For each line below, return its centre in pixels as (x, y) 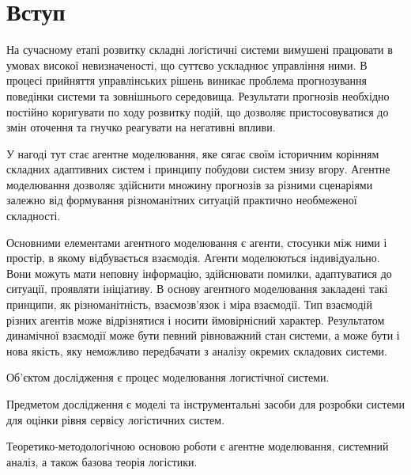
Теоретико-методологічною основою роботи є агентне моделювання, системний (198, 446)
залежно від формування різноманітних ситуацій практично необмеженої (182, 200)
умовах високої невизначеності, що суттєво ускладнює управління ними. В (187, 65)
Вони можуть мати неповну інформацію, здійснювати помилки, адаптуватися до (199, 273)
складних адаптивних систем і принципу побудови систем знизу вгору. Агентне (198, 169)
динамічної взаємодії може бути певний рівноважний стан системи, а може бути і (203, 335)
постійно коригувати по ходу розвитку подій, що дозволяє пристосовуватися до (198, 111)
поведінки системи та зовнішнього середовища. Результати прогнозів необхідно (198, 95)
